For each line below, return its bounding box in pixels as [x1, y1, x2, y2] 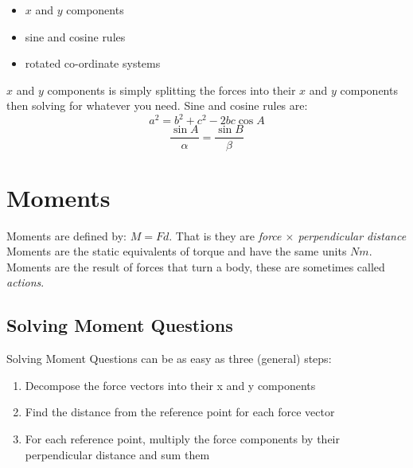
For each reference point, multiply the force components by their [25, 431, 340, 447]
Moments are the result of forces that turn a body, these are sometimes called [6, 258, 385, 275]
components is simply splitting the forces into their [47, 81, 296, 98]
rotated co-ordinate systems [25, 55, 161, 72]
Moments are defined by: [6, 227, 127, 244]
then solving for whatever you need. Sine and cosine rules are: [6, 97, 308, 114]
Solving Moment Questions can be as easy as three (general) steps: [6, 350, 332, 367]
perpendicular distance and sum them [25, 446, 210, 462]
